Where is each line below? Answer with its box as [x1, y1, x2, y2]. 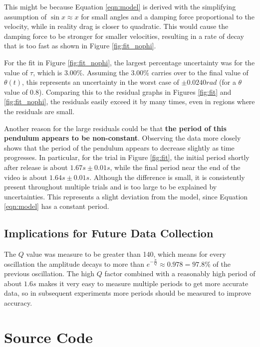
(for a [219, 77, 236, 87]
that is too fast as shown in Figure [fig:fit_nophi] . [4, 40, 156, 51]
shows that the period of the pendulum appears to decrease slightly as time [4, 142, 235, 153]
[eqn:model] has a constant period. [4, 201, 109, 211]
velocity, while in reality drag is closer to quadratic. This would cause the [4, 21, 229, 31]
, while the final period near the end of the [110, 162, 241, 172]
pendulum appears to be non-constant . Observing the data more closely [4, 133, 241, 143]
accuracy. [4, 298, 32, 308]
